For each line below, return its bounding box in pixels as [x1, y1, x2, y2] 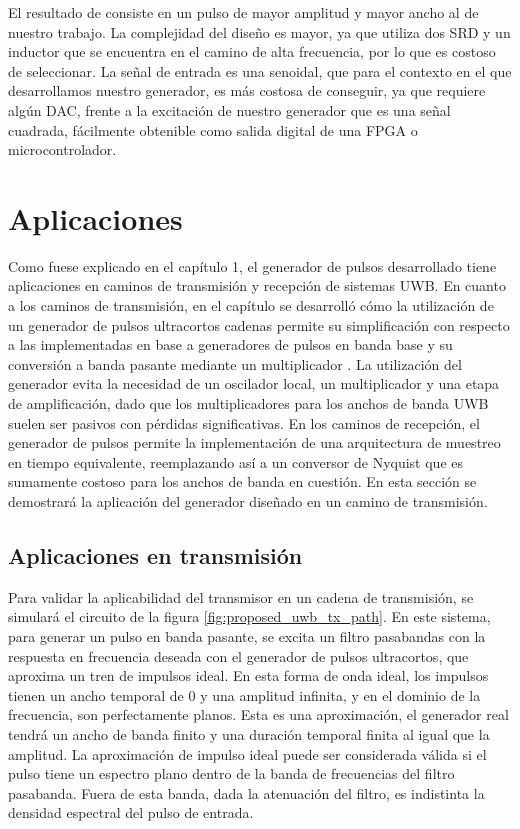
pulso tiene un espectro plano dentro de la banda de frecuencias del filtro [8, 763, 455, 784]
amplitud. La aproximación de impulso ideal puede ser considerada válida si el [8, 743, 487, 764]
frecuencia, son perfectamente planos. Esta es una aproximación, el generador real [8, 704, 509, 725]
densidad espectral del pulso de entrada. [8, 802, 254, 823]
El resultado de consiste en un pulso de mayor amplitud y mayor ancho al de [8, 2, 479, 22]
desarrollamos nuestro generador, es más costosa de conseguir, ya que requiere [8, 80, 486, 101]
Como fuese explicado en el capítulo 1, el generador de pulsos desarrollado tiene [8, 255, 497, 276]
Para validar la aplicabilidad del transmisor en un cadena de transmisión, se [8, 586, 474, 607]
